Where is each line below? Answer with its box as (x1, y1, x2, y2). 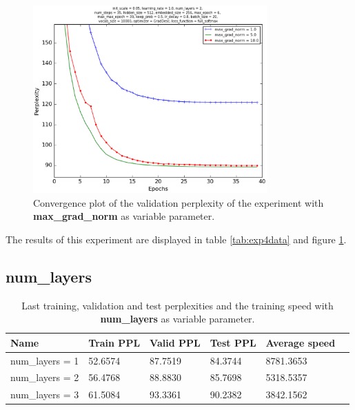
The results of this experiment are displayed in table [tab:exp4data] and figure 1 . (6, 232, 347, 246)
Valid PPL (150, 335, 201, 349)
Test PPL (210, 335, 256, 349)
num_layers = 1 (10, 353, 79, 367)
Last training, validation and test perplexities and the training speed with (21, 298, 334, 312)
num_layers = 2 (10, 370, 79, 385)
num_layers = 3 (10, 387, 79, 402)
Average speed (265, 335, 336, 349)
